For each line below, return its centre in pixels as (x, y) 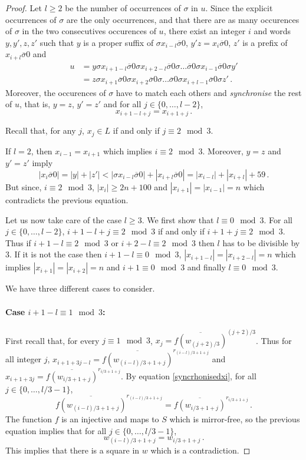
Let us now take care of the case (64, 219)
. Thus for (274, 340)
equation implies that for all (56, 430)
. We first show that (178, 219)
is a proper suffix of (119, 42)
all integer (24, 359)
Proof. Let (24, 8)
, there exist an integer (205, 31)
